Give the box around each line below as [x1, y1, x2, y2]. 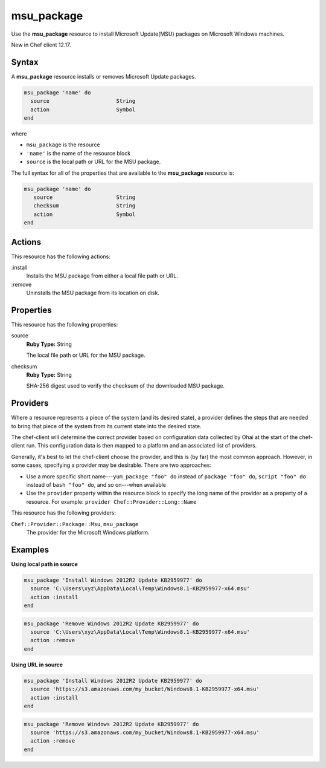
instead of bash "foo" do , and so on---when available [26, 481, 166, 489]
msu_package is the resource [26, 141, 100, 148]
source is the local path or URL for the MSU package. [26, 158, 161, 166]
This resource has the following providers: [11, 509, 117, 516]
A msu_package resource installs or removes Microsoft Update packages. [11, 73, 196, 80]
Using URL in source [11, 661, 63, 668]
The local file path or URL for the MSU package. [26, 351, 146, 359]
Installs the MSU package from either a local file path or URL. [26, 272, 178, 279]
